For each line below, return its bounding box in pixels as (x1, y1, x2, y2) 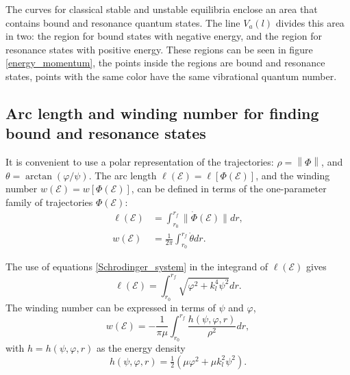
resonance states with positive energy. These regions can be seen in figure (5, 42, 313, 56)
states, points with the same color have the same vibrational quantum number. (5, 68, 337, 83)
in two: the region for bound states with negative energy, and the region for (5, 29, 322, 43)
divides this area (275, 15, 345, 29)
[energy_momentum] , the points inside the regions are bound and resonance (5, 55, 325, 70)
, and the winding (255, 168, 330, 182)
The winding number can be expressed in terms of (5, 300, 216, 314)
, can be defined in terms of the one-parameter (131, 181, 327, 196)
